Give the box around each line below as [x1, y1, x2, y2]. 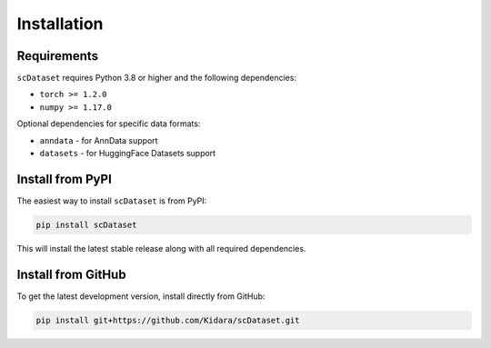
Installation [16, 14, 104, 34]
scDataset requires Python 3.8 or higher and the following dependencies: [16, 73, 297, 84]
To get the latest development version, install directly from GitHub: [16, 291, 266, 302]
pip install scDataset [35, 219, 137, 230]
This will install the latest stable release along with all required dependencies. [16, 243, 306, 254]
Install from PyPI [16, 171, 113, 186]
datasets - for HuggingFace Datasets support [39, 148, 216, 159]
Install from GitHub [16, 266, 126, 282]
